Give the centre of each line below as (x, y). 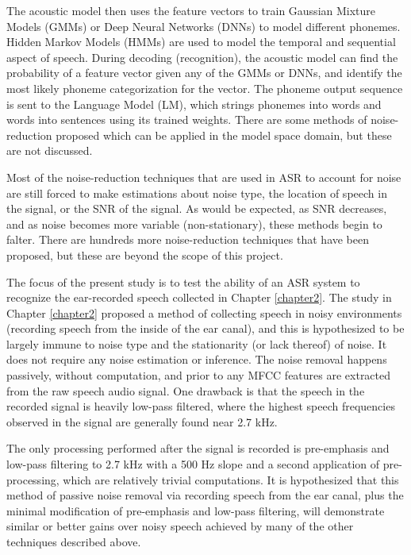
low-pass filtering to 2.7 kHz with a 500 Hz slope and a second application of (193, 464)
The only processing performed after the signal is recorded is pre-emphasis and (198, 448)
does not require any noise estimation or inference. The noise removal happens (197, 359)
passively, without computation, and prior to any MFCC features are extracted (199, 375)
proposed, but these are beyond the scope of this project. (145, 254)
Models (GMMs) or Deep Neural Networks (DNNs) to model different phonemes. (204, 26)
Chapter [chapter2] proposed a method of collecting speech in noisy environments (204, 312)
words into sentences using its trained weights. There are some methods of (187, 119)
